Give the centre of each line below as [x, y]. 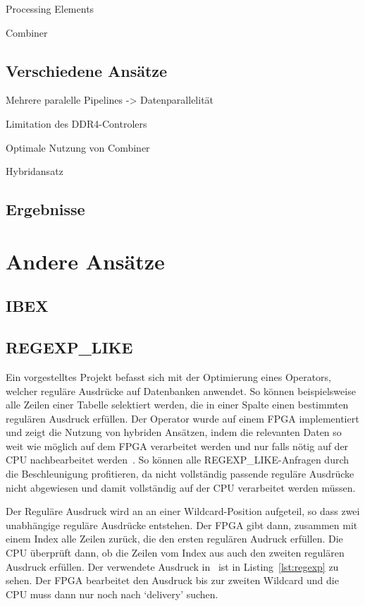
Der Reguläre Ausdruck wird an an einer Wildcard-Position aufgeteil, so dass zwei [183, 511]
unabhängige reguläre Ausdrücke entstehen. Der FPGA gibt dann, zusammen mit [182, 525]
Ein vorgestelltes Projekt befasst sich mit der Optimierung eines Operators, [168, 376]
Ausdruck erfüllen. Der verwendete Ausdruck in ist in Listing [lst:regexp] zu [172, 566]
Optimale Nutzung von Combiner [78, 147]
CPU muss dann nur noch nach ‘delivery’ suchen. [112, 594]
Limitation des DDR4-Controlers [76, 123]
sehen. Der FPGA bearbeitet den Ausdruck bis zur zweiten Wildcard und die [172, 580]
